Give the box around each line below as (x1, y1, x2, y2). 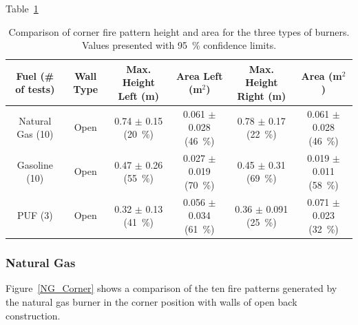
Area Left (176, 68, 223, 83)
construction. (6, 308, 61, 322)
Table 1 (6, 1, 39, 15)
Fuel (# (16, 68, 54, 83)
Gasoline (17, 157, 53, 171)
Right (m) (237, 88, 286, 103)
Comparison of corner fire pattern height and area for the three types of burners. (8, 24, 350, 39)
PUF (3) (17, 208, 53, 222)
